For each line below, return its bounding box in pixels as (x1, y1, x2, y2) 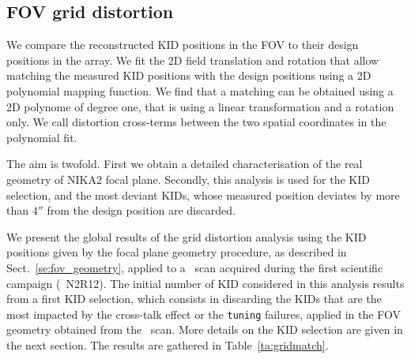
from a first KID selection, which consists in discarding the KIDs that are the (6, 290, 382, 307)
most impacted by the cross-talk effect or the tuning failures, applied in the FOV (6, 305, 401, 322)
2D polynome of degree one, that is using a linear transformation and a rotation (6, 98, 394, 114)
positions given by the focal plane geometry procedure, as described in (6, 244, 347, 260)
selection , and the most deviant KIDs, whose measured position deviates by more (6, 186, 400, 203)
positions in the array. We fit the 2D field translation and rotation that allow (6, 51, 379, 68)
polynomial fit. (6, 129, 77, 145)
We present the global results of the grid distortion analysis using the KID (6, 228, 367, 245)
